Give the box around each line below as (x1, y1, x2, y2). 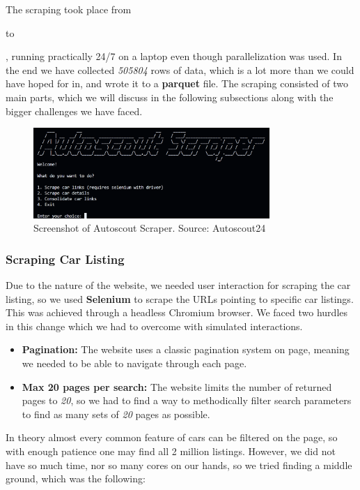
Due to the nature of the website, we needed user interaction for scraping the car (6, 278, 351, 292)
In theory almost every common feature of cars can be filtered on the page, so (6, 430, 338, 445)
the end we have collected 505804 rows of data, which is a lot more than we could (6, 62, 354, 77)
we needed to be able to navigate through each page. (22, 356, 247, 371)
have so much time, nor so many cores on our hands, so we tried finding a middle (6, 457, 352, 472)
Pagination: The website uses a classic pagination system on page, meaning (22, 342, 350, 357)
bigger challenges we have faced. (6, 103, 143, 118)
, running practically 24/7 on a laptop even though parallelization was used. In (6, 49, 342, 64)
